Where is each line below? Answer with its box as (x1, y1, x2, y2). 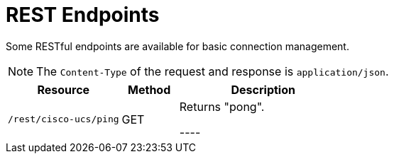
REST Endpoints (6, 3, 160, 27)
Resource (37, 82, 90, 97)
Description (231, 82, 295, 97)
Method (128, 82, 171, 97)
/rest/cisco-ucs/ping (8, 114, 119, 125)
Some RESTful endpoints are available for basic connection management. (6, 40, 349, 52)
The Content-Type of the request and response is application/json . (36, 64, 389, 78)
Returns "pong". (179, 99, 265, 114)
